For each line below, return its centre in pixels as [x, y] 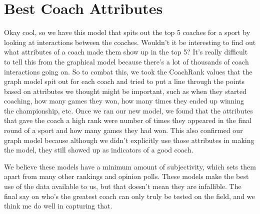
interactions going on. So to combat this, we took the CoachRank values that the [128, 71]
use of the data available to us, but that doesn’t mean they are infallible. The [123, 186]
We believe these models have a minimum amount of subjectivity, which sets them [130, 166]
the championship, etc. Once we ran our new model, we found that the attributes [128, 110]
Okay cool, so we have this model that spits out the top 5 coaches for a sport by [127, 32]
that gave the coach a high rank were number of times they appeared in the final [128, 120]
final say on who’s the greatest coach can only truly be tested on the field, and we [129, 196]
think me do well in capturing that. [58, 206]
